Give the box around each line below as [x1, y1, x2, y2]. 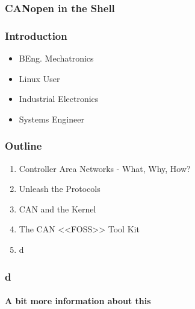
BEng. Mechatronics [19, 52, 94, 65]
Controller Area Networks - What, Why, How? [19, 162, 191, 174]
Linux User [19, 72, 60, 84]
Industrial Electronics [19, 92, 99, 105]
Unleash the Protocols [19, 182, 101, 195]
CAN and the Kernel [19, 202, 96, 215]
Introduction [5, 28, 67, 43]
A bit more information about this [5, 295, 151, 307]
